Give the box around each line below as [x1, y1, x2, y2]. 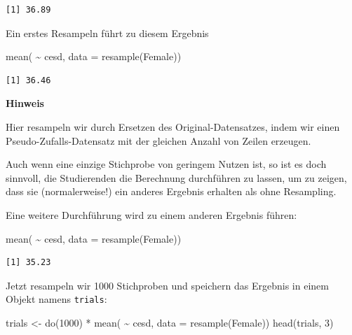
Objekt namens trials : [6, 292, 107, 306]
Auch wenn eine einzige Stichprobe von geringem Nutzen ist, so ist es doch [6, 157, 327, 171]
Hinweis [6, 96, 44, 111]
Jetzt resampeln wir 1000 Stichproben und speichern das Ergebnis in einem [6, 278, 329, 292]
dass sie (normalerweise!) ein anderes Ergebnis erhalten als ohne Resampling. [6, 184, 337, 199]
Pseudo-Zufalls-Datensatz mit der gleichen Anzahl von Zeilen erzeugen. [6, 133, 311, 148]
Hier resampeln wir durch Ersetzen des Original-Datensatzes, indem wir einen [6, 119, 340, 134]
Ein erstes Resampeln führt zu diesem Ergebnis [6, 25, 209, 40]
